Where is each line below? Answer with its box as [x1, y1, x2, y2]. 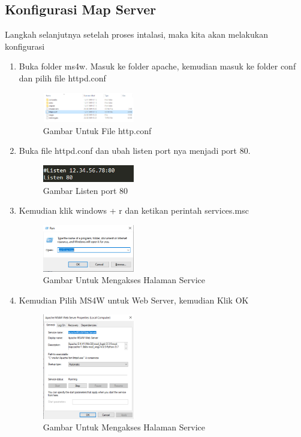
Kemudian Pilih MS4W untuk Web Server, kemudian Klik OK [19, 293, 249, 306]
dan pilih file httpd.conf [19, 71, 106, 84]
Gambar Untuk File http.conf [43, 124, 152, 136]
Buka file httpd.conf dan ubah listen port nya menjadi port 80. [19, 144, 251, 157]
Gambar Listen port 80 [43, 184, 128, 196]
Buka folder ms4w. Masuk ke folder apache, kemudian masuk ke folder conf [19, 60, 296, 72]
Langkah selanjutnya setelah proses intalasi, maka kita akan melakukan [5, 28, 268, 41]
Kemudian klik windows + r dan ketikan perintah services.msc [19, 204, 249, 217]
